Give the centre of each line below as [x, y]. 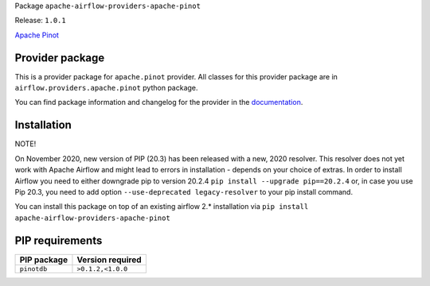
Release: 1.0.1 [41, 21]
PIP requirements [59, 240]
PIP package [43, 260]
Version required [109, 260]
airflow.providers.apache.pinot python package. [106, 88]
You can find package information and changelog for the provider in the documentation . [159, 102]
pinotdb [33, 269]
